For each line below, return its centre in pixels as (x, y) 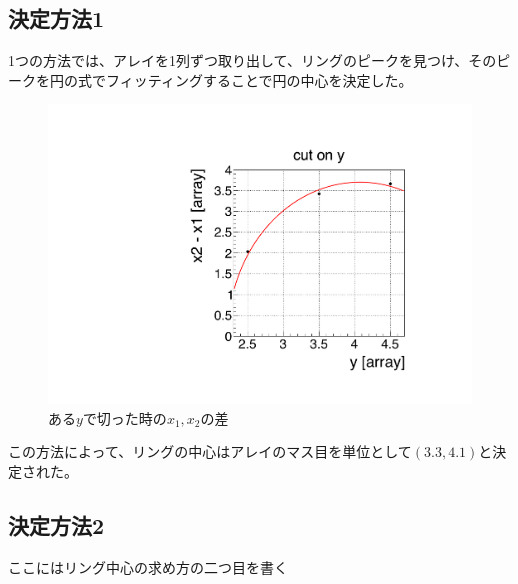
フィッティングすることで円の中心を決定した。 (259, 79)
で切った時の (124, 417)
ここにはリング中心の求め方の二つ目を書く (148, 566)
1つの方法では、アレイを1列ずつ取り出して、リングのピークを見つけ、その (252, 60)
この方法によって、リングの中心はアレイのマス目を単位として (210, 451)
